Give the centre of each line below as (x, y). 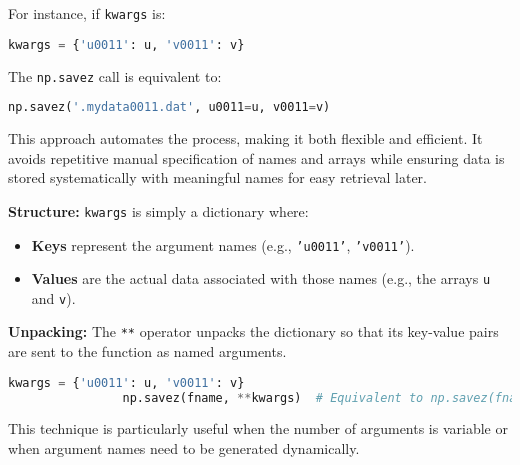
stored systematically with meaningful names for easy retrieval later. (218, 177)
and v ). (53, 297)
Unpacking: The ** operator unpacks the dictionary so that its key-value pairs (253, 331)
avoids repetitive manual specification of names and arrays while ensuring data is (256, 157)
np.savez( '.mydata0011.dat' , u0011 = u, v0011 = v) (169, 107)
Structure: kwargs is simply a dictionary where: (158, 210)
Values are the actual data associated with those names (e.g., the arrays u (261, 278)
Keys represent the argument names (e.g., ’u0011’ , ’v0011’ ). (223, 244)
